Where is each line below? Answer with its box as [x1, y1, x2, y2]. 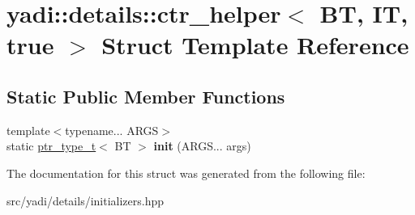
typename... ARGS [65, 121, 159, 138]
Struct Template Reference [101, 28, 409, 61]
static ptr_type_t [6, 137, 96, 154]
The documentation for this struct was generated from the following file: [6, 164, 366, 181]
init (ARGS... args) [153, 137, 251, 154]
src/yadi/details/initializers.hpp [6, 192, 165, 209]
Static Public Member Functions [6, 83, 285, 108]
